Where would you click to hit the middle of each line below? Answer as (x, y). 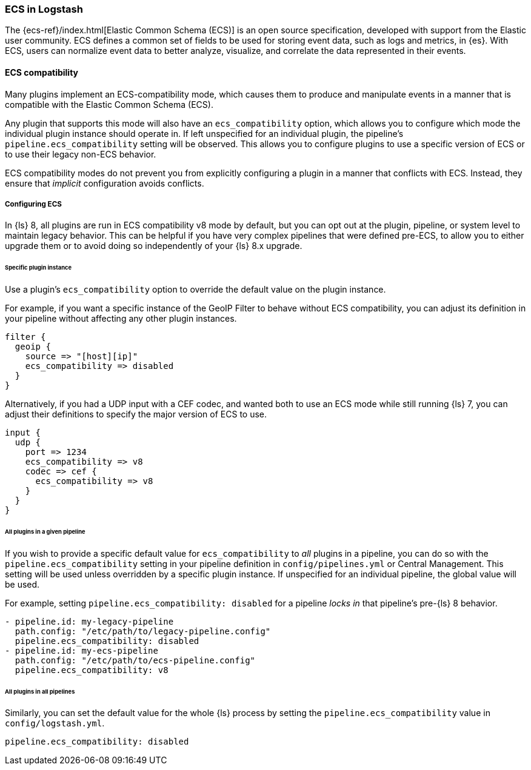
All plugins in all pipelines (40, 691)
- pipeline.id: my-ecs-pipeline (82, 650)
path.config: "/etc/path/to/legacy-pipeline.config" (143, 631)
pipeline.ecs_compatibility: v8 (92, 670)
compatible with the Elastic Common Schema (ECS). (109, 104)
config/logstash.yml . (55, 723)
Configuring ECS (33, 204)
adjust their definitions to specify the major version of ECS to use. (136, 414)
